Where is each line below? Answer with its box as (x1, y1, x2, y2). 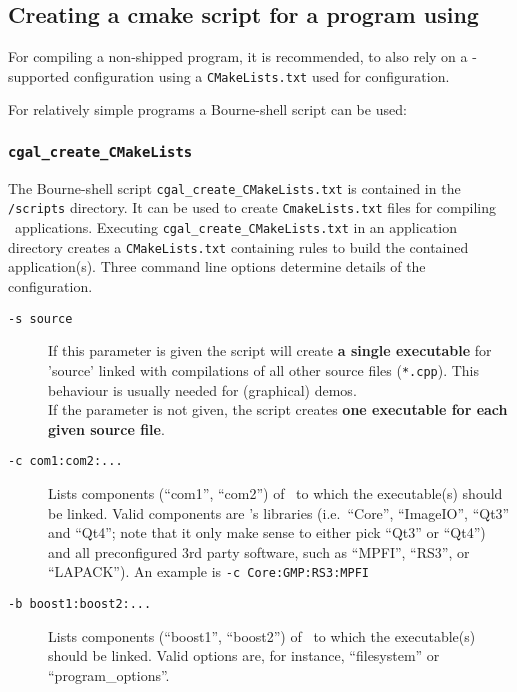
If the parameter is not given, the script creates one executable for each (48, 399, 508, 420)
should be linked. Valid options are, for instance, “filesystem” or (48, 645, 440, 666)
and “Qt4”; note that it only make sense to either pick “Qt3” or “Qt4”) (48, 522, 486, 543)
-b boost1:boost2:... (8, 597, 152, 612)
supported (8, 65, 70, 86)
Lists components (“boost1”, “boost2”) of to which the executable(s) (48, 625, 476, 646)
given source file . (48, 418, 165, 439)
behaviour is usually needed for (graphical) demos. (48, 379, 357, 400)
